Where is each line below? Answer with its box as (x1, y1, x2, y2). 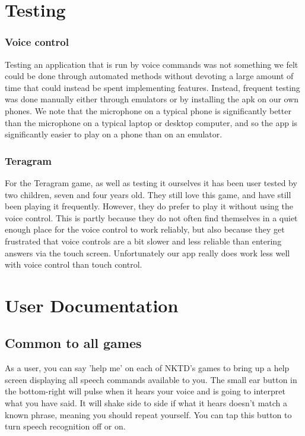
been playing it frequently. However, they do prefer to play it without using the (5, 200, 293, 212)
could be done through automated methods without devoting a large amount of (5, 70, 294, 82)
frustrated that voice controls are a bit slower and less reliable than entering (5, 234, 282, 247)
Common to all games (5, 334, 142, 352)
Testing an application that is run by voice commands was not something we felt (5, 58, 298, 70)
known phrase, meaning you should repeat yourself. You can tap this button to (5, 408, 292, 421)
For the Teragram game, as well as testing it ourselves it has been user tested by (5, 176, 297, 189)
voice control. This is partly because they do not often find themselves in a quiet (5, 211, 298, 224)
